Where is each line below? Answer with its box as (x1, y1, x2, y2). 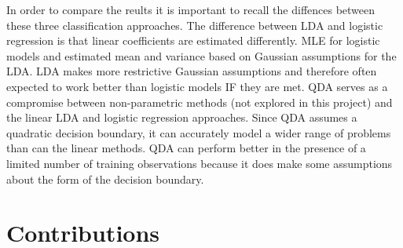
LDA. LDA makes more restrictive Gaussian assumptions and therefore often (6, 63, 377, 79)
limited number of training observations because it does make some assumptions (6, 155, 393, 171)
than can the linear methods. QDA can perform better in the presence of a (6, 140, 366, 156)
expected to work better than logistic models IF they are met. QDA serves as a (6, 78, 388, 94)
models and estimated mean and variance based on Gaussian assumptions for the (6, 47, 397, 64)
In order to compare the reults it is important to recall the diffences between (6, 2, 376, 17)
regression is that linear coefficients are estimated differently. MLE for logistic (6, 32, 380, 49)
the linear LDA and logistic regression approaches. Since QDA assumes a (6, 109, 357, 126)
